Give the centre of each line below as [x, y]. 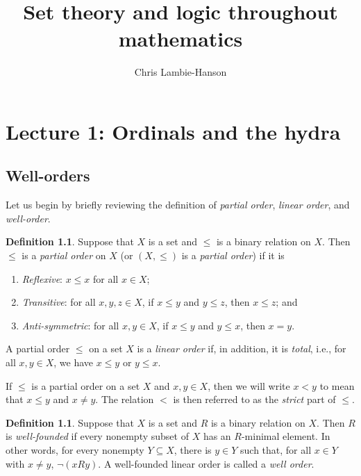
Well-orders [48, 175]
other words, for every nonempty [75, 450]
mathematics [180, 39]
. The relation [125, 399]
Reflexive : [42, 278]
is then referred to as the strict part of [254, 399]
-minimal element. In [286, 436]
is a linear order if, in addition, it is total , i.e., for [242, 348]
